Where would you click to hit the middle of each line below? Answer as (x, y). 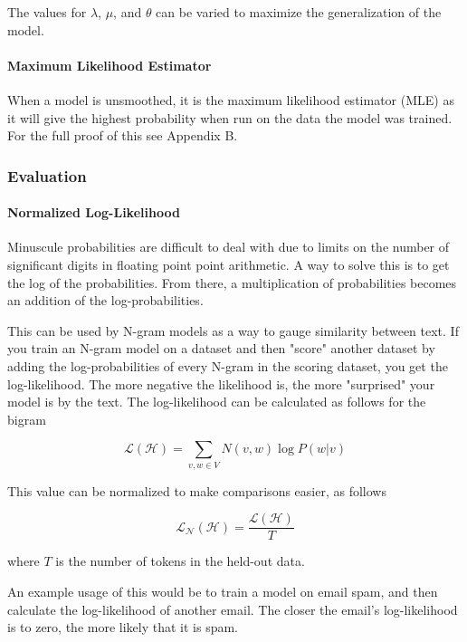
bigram (27, 419)
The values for (47, 12)
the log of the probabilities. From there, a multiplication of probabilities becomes (232, 282)
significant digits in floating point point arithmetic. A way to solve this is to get (229, 264)
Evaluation (47, 175)
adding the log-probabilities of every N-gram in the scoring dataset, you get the (228, 365)
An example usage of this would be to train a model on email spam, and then (223, 591)
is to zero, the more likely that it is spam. (123, 627)
